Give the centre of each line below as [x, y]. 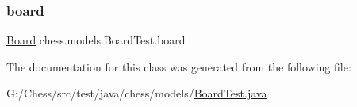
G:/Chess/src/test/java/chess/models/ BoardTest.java [137, 93]
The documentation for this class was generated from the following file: [179, 66]
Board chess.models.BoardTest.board [96, 40]
